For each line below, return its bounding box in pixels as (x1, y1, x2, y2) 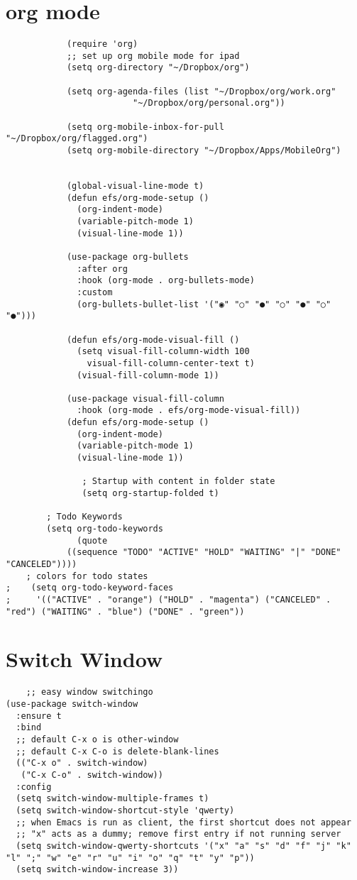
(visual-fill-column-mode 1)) (77, 370, 219, 380)
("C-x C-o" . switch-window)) (21, 770, 163, 780)
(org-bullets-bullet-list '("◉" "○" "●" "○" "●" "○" (77, 299, 331, 309)
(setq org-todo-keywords (46, 524, 163, 534)
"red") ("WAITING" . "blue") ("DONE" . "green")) (6, 606, 245, 617)
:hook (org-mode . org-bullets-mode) (77, 275, 255, 286)
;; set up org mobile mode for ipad (66, 50, 240, 61)
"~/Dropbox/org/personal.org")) (132, 98, 285, 109)
